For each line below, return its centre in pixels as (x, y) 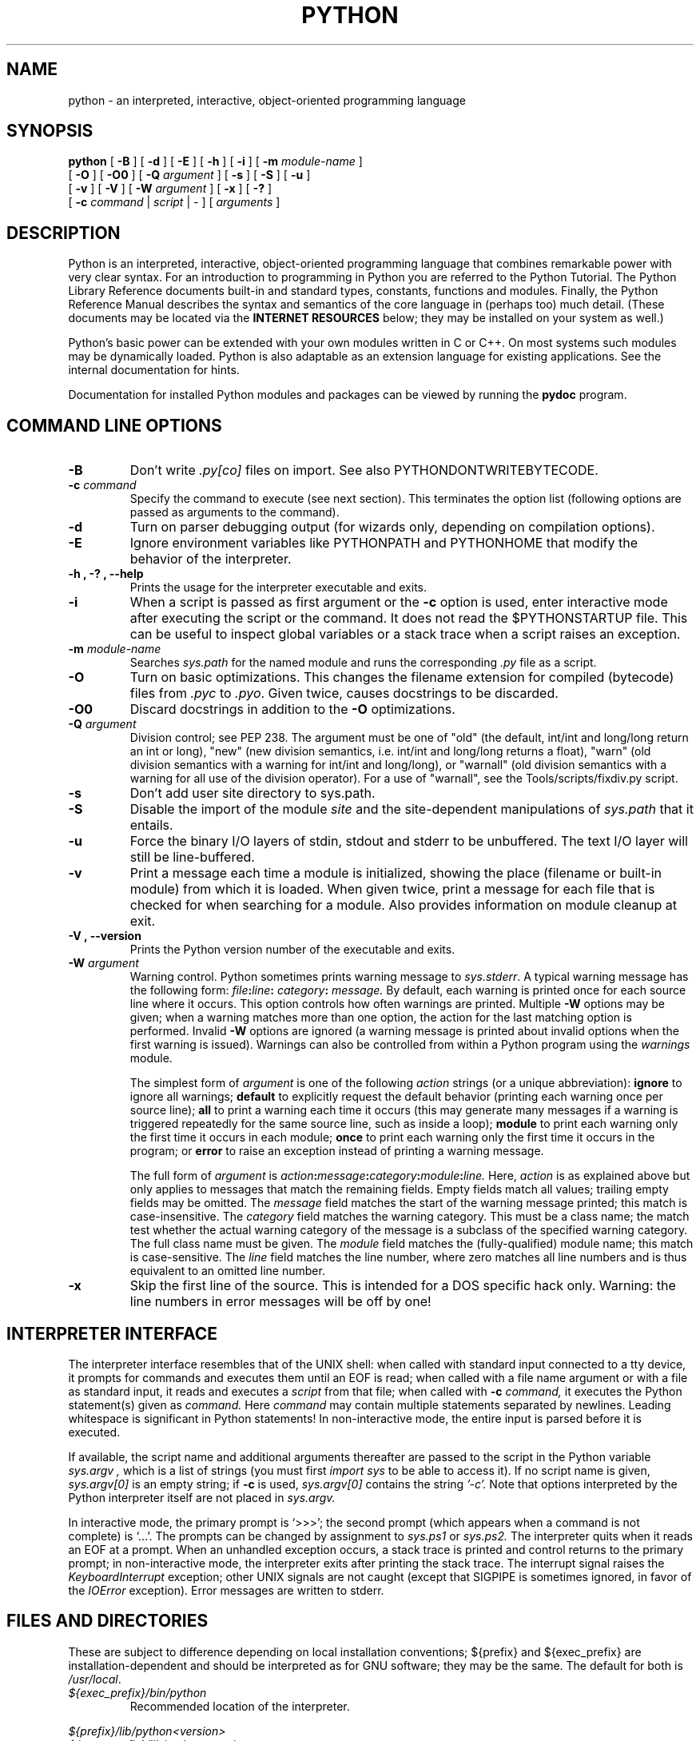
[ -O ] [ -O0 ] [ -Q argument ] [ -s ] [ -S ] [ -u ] (189, 175)
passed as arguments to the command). (235, 512)
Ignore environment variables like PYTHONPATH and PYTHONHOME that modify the (384, 543)
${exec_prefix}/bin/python (137, 1692)
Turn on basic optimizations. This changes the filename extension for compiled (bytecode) (402, 677)
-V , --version (105, 936)
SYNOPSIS (50, 131)
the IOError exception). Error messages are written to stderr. (226, 1590)
